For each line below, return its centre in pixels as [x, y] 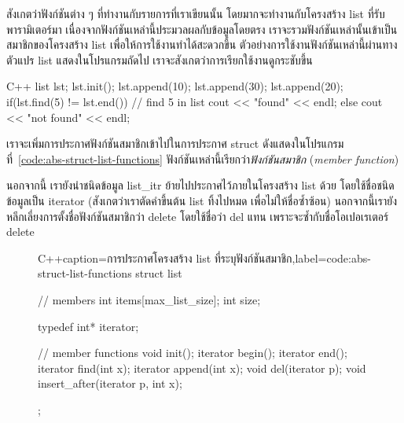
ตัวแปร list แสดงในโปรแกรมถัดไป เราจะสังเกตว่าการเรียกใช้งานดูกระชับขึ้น [160, 59]
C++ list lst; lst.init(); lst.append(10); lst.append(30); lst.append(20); [175, 86]
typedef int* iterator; [88, 326]
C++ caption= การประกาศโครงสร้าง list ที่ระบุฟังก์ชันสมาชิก [165, 257]
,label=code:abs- [331, 257]
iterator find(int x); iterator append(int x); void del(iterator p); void [202, 368]
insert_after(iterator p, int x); [110, 383]
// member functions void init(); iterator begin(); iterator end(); [193, 353]
